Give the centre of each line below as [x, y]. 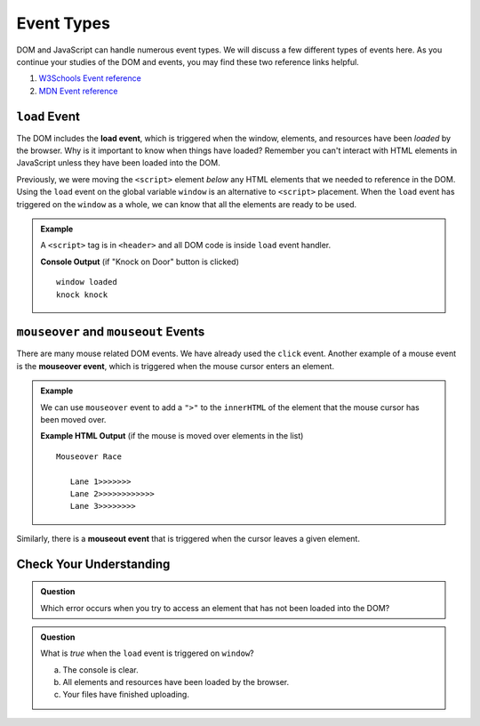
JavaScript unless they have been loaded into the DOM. [119, 163]
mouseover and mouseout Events [111, 332]
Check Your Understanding [93, 564]
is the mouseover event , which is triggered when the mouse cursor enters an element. [176, 366]
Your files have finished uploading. [126, 695]
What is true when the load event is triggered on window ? [147, 653]
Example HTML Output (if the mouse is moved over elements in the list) [172, 436]
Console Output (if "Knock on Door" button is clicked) [140, 262]
